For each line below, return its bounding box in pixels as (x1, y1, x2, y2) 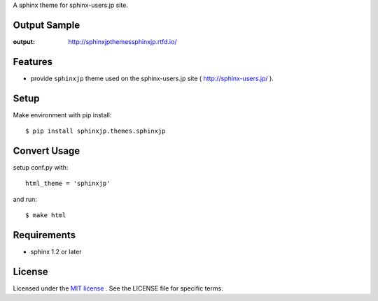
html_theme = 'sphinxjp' (25, 179, 111, 188)
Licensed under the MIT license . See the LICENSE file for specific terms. (13, 284, 223, 293)
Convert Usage (13, 145, 80, 156)
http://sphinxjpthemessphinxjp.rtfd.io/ (68, 37, 177, 45)
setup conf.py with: (13, 163, 69, 172)
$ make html (25, 212, 66, 219)
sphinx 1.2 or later (30, 248, 82, 256)
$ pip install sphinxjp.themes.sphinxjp (25, 127, 166, 135)
